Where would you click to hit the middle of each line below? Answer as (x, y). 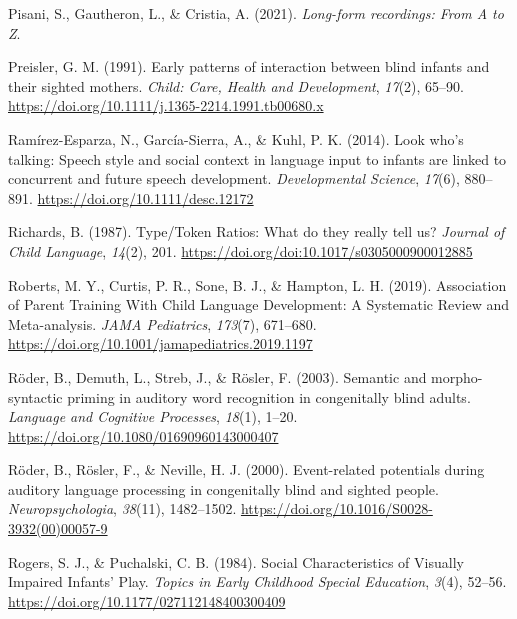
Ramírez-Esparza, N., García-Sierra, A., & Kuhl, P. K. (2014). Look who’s (236, 138)
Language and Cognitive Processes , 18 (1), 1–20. (153, 416)
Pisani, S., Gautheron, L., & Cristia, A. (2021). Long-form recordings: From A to (256, 13)
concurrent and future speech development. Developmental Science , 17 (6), (234, 178)
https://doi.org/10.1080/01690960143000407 (143, 435)
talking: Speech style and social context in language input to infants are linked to (257, 158)
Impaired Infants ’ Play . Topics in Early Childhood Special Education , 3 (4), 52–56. (257, 581)
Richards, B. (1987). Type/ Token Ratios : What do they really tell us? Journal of (256, 231)
